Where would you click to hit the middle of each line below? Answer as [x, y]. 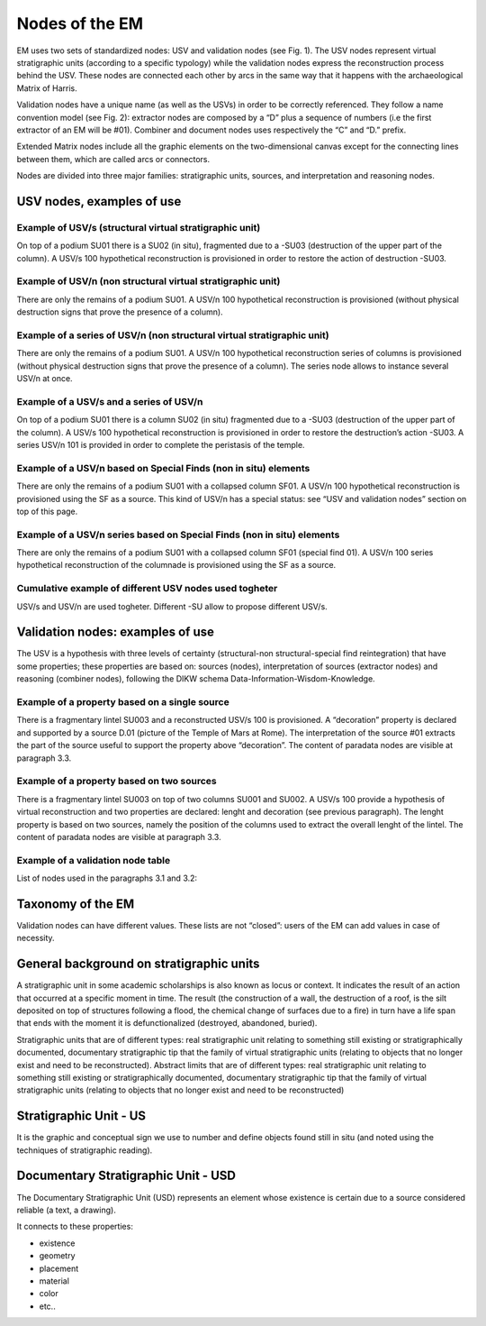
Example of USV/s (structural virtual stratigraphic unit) [139, 227]
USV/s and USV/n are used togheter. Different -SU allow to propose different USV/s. [172, 606]
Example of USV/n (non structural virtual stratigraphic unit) [148, 281]
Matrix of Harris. [47, 88]
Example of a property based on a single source [123, 702]
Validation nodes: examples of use [116, 632]
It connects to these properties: [75, 1227]
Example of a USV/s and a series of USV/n [110, 401]
